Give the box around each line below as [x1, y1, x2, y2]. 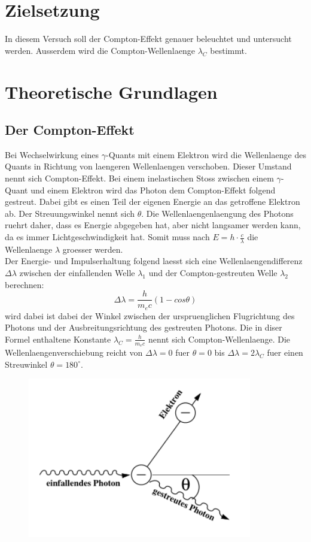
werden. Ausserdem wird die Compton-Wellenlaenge [5, 44, 195, 56]
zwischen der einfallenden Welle [19, 267, 135, 279]
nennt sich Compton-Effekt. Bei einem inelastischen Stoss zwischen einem [5, 172, 274, 184]
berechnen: [5, 278, 44, 290]
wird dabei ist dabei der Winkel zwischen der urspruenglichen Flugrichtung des [5, 309, 295, 322]
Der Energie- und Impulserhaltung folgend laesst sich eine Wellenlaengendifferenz [5, 255, 303, 267]
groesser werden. [62, 243, 123, 255]
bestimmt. [210, 44, 247, 56]
